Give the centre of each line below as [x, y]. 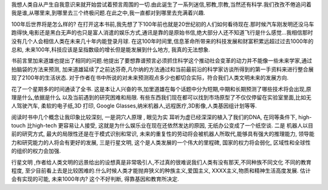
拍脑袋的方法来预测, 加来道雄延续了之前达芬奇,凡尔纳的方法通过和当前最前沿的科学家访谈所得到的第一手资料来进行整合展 [162, 69]
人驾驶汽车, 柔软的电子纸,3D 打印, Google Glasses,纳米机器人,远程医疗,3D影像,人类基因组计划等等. [134, 106]
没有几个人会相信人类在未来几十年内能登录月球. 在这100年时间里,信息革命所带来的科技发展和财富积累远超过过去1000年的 [162, 41]
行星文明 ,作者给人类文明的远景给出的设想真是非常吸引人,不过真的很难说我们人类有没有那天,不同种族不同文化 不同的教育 [161, 162]
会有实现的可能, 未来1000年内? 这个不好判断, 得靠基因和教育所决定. [95, 179]
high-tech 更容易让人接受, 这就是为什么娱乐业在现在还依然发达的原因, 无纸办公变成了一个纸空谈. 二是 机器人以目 [173, 126]
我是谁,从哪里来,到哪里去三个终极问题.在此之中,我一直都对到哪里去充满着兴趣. [108, 13]
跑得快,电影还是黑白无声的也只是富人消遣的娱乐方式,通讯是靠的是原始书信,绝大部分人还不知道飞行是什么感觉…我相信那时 [162, 33]
